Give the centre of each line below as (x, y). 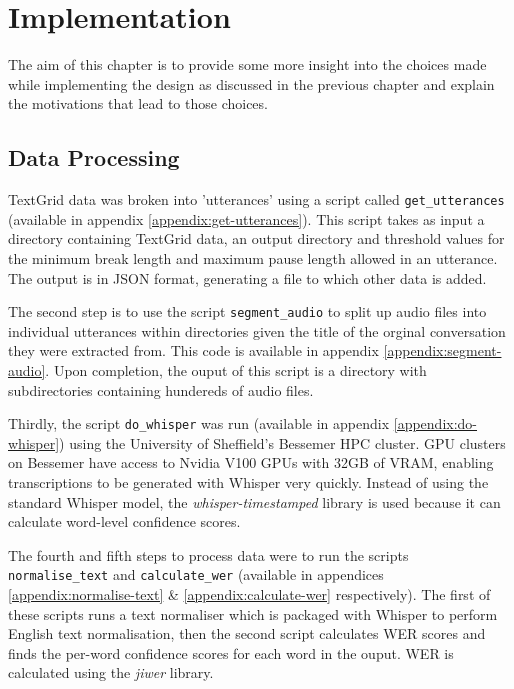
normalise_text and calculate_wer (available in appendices (196, 574)
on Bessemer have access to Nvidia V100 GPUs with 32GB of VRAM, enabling (251, 462)
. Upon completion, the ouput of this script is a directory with (236, 369)
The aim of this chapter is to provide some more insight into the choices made (247, 64)
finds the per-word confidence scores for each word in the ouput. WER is (231, 652)
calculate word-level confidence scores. (124, 521)
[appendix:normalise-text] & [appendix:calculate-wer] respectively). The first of (249, 594)
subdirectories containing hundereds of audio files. (161, 389)
